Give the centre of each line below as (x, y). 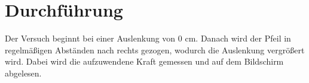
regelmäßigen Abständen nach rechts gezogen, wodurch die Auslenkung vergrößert (155, 50)
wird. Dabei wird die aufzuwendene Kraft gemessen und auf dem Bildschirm (144, 61)
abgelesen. (23, 73)
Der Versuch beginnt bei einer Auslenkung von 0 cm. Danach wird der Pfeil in (148, 38)
